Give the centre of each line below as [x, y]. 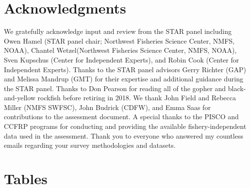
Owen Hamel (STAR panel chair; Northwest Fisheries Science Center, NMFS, [119, 40]
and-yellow [20, 98]
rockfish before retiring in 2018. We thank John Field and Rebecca [137, 98]
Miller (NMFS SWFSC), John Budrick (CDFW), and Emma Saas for [107, 107]
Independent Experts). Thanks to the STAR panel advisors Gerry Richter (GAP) [125, 69]
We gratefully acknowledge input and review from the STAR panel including [118, 31]
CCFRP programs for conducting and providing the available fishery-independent [125, 126]
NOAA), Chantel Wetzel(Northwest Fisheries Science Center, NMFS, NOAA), [120, 50]
